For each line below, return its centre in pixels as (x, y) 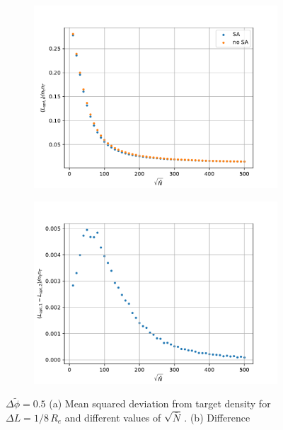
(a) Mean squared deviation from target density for (160, 403)
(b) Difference (220, 417)
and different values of (113, 417)
